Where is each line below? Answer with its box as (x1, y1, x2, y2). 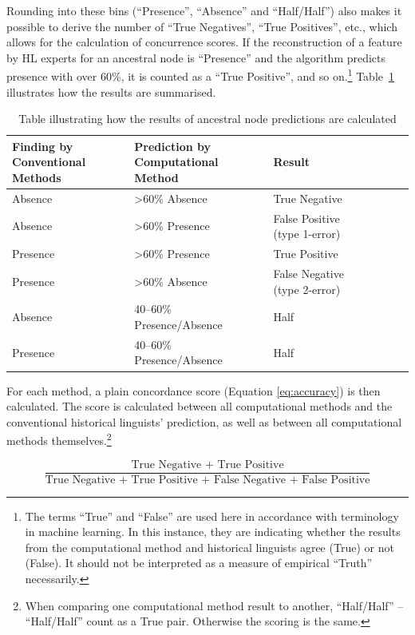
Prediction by (134, 137, 211, 154)
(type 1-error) (273, 225, 341, 242)
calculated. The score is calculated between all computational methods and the (6, 398, 393, 415)
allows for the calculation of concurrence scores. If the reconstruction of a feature (6, 34, 402, 50)
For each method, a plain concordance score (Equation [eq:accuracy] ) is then (6, 382, 381, 399)
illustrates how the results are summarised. (6, 83, 216, 100)
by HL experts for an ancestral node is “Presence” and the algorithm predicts (6, 49, 386, 65)
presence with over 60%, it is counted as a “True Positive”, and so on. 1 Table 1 (6, 65, 394, 85)
